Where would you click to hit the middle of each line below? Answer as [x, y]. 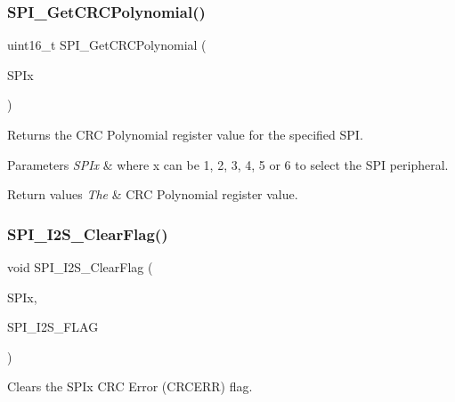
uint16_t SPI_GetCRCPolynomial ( [107, 45]
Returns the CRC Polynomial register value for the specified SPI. [185, 134]
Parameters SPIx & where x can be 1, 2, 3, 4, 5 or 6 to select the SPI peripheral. [228, 164]
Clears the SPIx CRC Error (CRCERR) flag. [130, 386]
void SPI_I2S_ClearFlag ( [80, 267]
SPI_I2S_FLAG [53, 327]
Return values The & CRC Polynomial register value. [153, 194]
